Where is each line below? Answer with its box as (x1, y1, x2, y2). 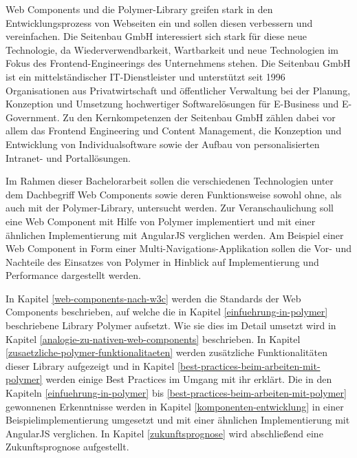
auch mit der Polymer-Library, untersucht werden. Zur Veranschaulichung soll (6, 200, 334, 215)
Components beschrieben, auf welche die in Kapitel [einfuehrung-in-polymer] (6, 304, 328, 319)
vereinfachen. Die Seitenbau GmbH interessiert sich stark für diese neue (6, 29, 307, 43)
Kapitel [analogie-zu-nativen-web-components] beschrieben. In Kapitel (6, 331, 301, 346)
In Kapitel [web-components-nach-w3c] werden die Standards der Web (6, 291, 301, 305)
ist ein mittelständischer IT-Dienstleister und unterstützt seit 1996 (6, 69, 285, 83)
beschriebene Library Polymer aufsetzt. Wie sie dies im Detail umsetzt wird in (6, 318, 336, 333)
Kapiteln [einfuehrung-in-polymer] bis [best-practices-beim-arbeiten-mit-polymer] (6, 386, 347, 400)
